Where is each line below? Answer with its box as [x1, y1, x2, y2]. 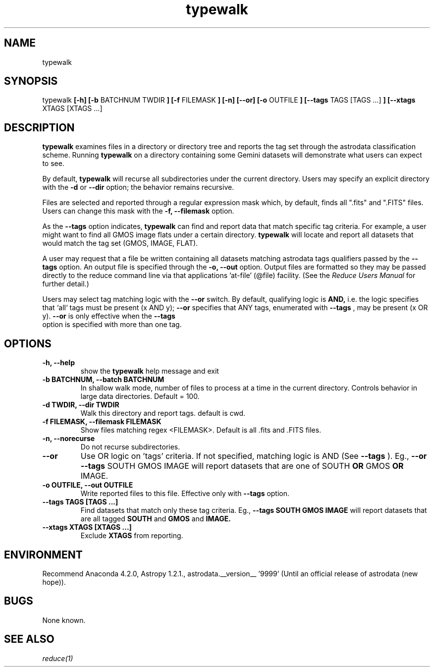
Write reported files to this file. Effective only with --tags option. [80, 489, 290, 498]
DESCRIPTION [4, 121, 75, 134]
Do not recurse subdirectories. [80, 443, 180, 451]
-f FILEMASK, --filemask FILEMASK [42, 417, 162, 426]
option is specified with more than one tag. [42, 320, 182, 329]
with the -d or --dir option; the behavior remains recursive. [42, 183, 234, 192]
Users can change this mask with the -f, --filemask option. [42, 207, 234, 216]
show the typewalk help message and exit [80, 367, 219, 376]
